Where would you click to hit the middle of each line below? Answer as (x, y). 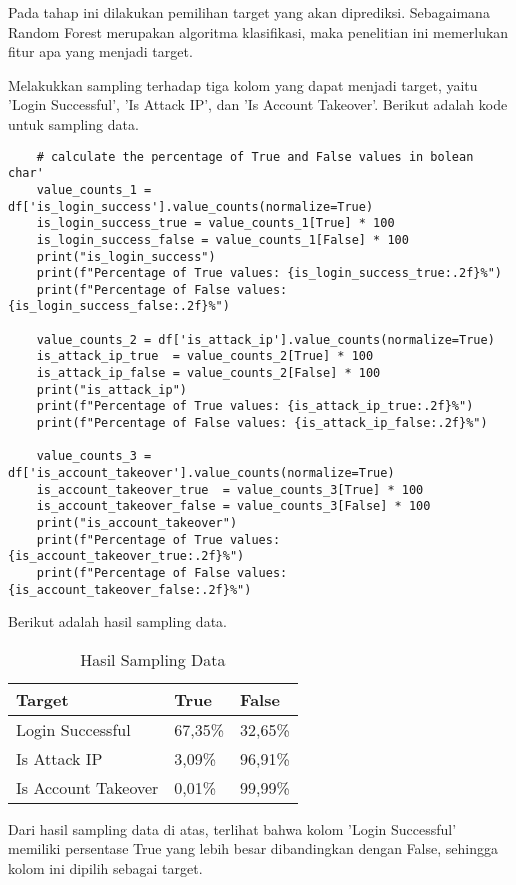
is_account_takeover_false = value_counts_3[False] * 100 (233, 506)
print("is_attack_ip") (111, 389)
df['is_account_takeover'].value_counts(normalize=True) (201, 473)
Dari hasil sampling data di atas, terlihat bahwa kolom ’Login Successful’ (232, 828)
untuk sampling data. (73, 123)
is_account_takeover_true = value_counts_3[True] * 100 (230, 489)
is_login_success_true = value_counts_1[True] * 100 (215, 223)
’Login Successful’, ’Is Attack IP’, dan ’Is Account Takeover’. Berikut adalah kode (258, 104)
